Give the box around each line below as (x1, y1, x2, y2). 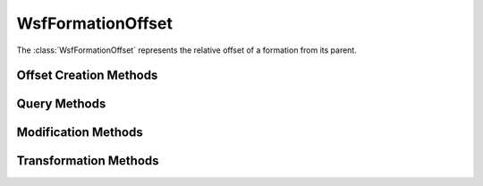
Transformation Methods (16, 153, 160, 169)
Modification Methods (16, 125, 143, 140)
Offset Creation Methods (16, 68, 158, 83)
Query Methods (16, 97, 106, 112)
